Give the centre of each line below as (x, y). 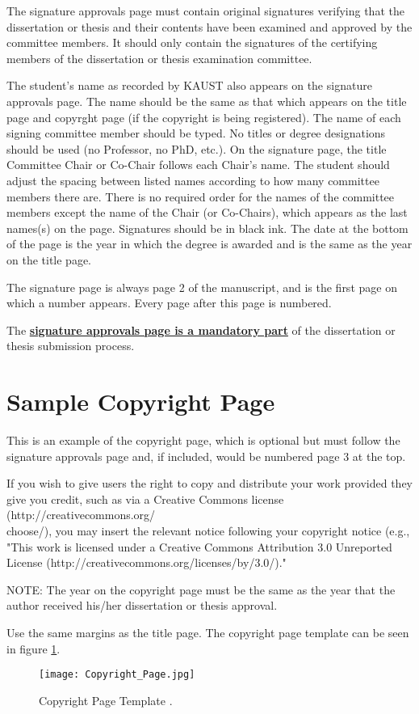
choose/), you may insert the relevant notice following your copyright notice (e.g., (208, 530)
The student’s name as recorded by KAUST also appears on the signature (189, 85)
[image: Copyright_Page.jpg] (117, 675)
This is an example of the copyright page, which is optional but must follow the (203, 440)
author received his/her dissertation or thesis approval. (142, 605)
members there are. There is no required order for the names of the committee (201, 196)
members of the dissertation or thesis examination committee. (159, 58)
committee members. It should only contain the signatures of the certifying (192, 42)
